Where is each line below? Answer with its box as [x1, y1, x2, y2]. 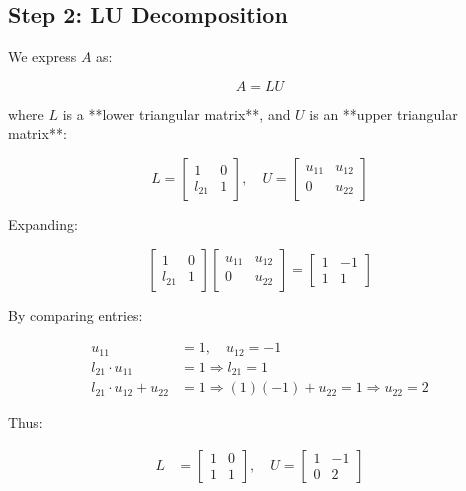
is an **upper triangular [309, 103, 458, 124]
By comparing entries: [8, 304, 143, 325]
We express [8, 46, 77, 67]
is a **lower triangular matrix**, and [62, 103, 291, 124]
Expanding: [8, 213, 78, 234]
